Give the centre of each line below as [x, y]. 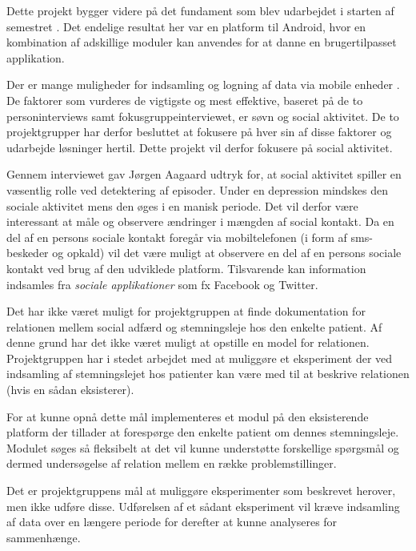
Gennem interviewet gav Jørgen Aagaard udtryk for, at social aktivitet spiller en [204, 174]
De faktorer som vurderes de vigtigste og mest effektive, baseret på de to [185, 100]
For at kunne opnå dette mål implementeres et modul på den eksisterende [188, 416]
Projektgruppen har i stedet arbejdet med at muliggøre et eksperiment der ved [200, 358]
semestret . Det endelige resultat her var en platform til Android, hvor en [186, 26]
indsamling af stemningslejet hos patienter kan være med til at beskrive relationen [208, 374]
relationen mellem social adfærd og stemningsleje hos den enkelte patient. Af [194, 326]
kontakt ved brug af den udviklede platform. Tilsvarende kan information [186, 268]
